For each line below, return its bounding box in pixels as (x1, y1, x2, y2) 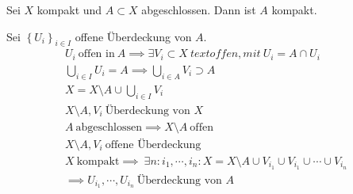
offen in (78, 48, 115, 60)
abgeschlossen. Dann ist (141, 2, 256, 17)
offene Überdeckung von (75, 28, 192, 44)
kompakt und (36, 2, 102, 17)
